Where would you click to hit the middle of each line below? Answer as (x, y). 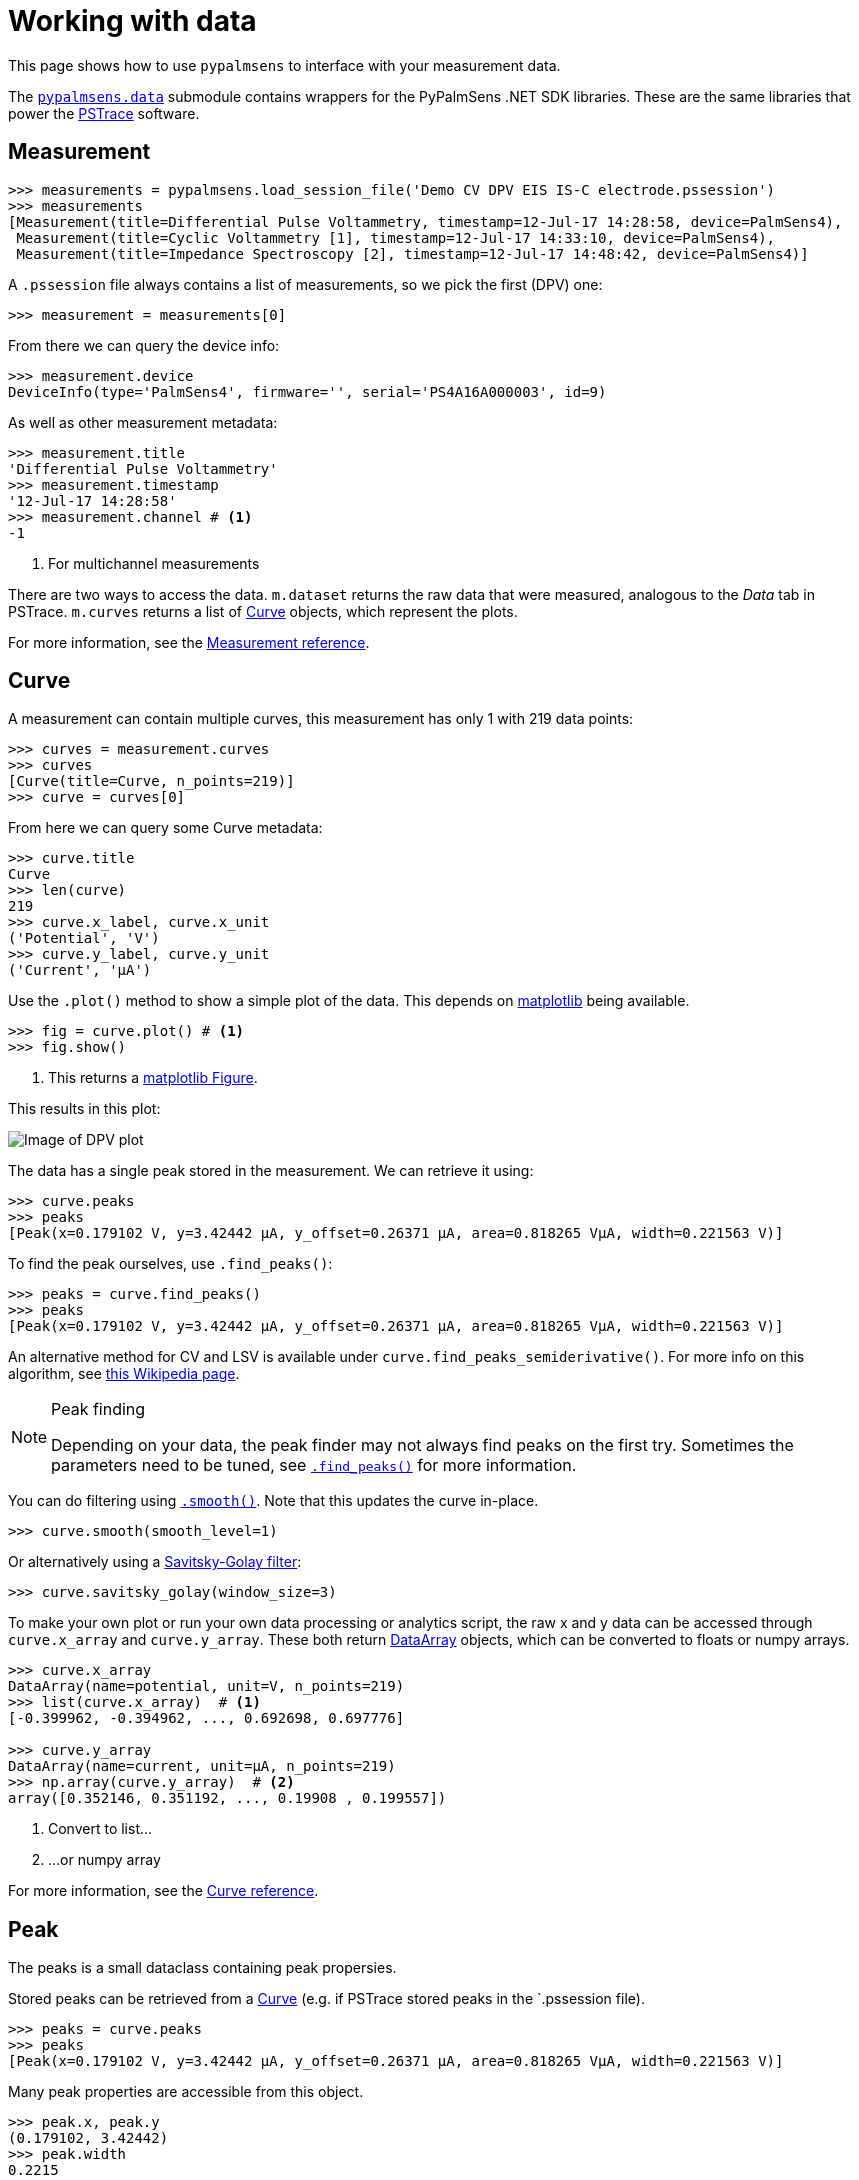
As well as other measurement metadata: (143, 422)
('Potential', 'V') (84, 938)
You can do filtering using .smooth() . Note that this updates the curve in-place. (273, 1501)
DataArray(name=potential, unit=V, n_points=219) (206, 1686)
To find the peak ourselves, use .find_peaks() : (170, 1264)
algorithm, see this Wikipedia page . (124, 1374)
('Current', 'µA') (80, 970)
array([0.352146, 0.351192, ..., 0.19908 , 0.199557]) (227, 1798)
